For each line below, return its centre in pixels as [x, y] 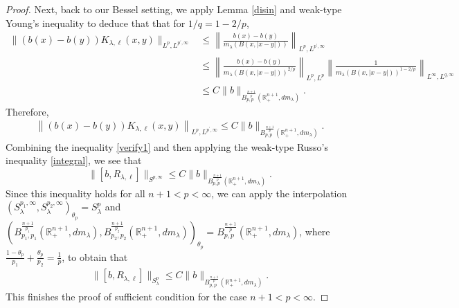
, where [315, 231]
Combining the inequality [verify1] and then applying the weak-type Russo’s [167, 146]
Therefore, [27, 111]
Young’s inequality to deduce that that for [96, 22]
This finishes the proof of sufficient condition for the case [126, 297]
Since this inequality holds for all [75, 193]
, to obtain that [95, 256]
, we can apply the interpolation [279, 193]
